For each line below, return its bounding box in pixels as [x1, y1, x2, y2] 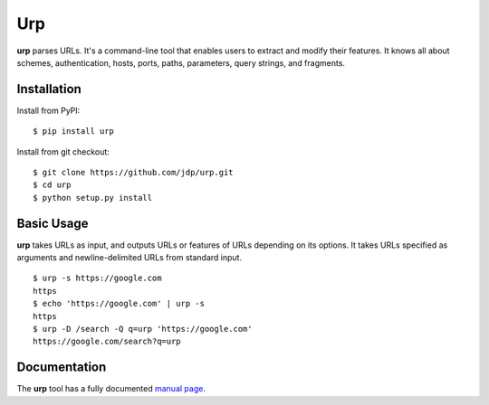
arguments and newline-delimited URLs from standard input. [16, 252, 243, 263]
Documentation [16, 360, 107, 375]
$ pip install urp [33, 127, 115, 137]
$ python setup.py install [33, 193, 153, 202]
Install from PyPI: [16, 105, 81, 116]
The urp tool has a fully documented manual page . [16, 383, 206, 394]
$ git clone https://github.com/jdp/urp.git [33, 167, 235, 178]
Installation [16, 81, 81, 97]
